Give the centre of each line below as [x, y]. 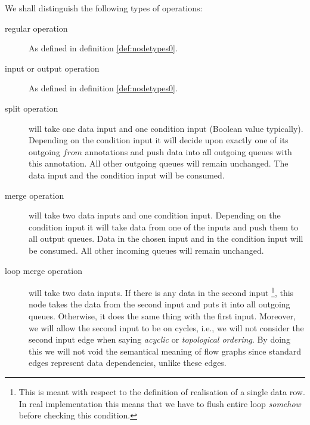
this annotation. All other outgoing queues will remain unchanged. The [159, 163]
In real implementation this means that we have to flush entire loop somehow [160, 403]
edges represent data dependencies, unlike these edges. [128, 363]
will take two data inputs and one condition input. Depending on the [155, 215]
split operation [32, 108]
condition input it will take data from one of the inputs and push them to [164, 227]
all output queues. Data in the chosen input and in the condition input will [166, 238]
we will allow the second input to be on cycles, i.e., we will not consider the [166, 327]
